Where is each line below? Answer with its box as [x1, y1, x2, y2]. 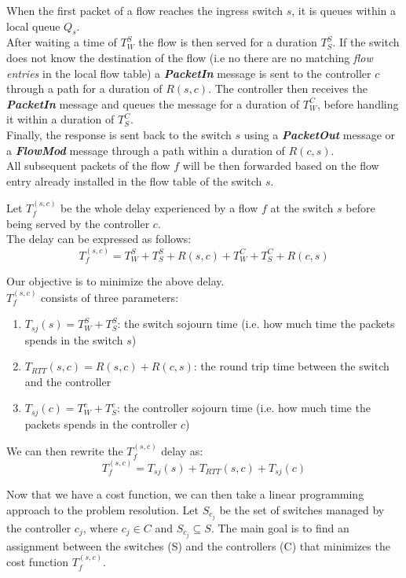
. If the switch [332, 34, 400, 50]
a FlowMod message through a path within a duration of [6, 142, 285, 158]
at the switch [270, 200, 334, 216]
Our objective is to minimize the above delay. [6, 273, 225, 289]
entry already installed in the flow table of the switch [6, 172, 262, 189]
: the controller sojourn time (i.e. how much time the [116, 399, 371, 416]
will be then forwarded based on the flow [182, 157, 379, 174]
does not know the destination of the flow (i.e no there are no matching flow [6, 49, 373, 65]
